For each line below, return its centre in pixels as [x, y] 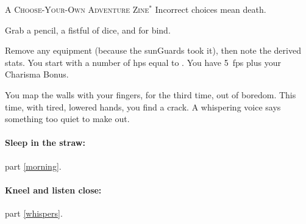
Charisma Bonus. [37, 74]
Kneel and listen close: [53, 190]
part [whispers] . [34, 213]
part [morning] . [33, 166]
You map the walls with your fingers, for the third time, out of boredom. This [151, 94]
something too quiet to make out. [67, 119]
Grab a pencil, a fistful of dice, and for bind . [88, 30]
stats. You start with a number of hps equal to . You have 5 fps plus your [143, 62]
